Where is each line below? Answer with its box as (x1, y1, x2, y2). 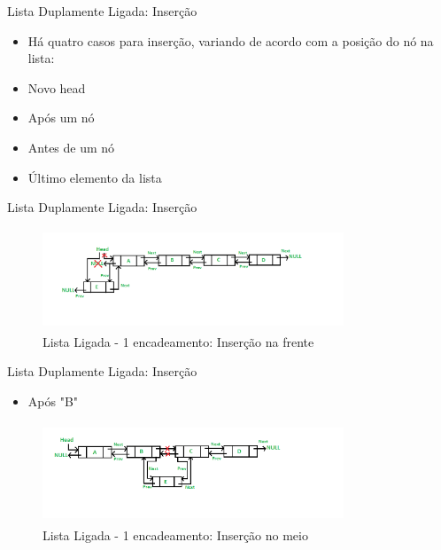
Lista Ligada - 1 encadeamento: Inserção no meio (43, 526, 308, 545)
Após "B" (27, 391, 79, 410)
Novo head (27, 78, 86, 97)
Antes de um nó (27, 137, 115, 156)
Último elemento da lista (27, 168, 162, 186)
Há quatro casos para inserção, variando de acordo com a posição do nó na (27, 31, 434, 50)
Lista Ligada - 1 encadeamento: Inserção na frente (43, 332, 314, 350)
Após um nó (27, 108, 95, 127)
